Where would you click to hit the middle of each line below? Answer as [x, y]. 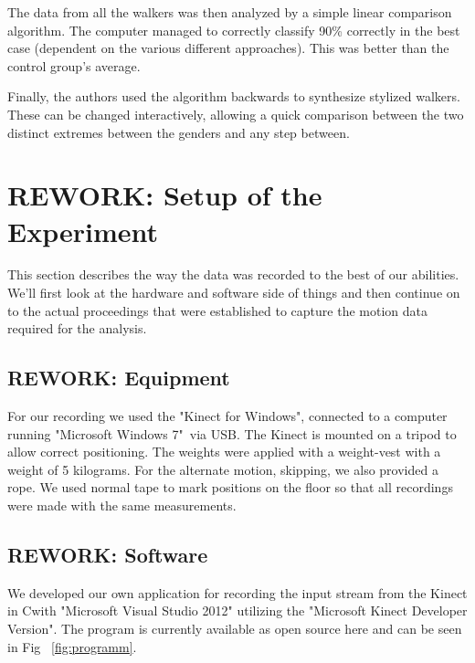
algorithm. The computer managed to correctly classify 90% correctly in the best [234, 30]
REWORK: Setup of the [165, 195]
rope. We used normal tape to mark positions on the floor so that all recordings [230, 487]
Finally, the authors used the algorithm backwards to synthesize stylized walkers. [234, 96]
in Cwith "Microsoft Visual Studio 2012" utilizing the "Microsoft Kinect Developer [237, 610]
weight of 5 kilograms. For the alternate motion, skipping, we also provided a [223, 469]
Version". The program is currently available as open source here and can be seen [235, 628]
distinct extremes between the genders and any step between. [179, 132]
